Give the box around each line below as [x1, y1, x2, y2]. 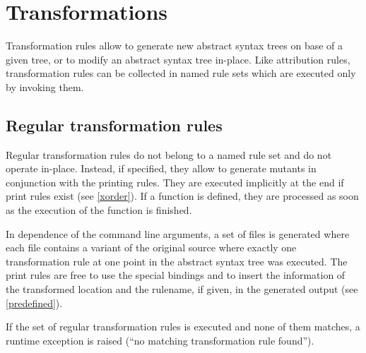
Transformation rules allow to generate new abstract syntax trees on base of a [6, 38, 343, 53]
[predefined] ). [6, 295, 63, 310]
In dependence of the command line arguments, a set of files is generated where [6, 226, 350, 241]
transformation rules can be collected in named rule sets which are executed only [6, 66, 356, 80]
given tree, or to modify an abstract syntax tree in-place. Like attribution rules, [6, 52, 350, 66]
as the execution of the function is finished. [6, 203, 192, 217]
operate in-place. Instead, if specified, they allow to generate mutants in [6, 161, 317, 176]
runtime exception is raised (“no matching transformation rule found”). [6, 333, 314, 347]
